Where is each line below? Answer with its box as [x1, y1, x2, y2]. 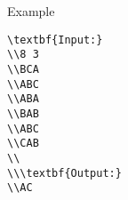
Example [7, 2, 55, 20]
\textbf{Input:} [7, 33, 103, 46]
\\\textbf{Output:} [7, 166, 122, 180]
